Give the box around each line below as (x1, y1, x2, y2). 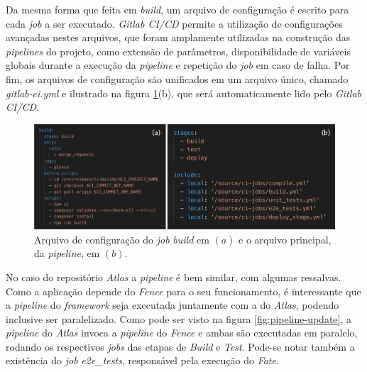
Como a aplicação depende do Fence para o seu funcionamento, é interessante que (6, 283, 361, 298)
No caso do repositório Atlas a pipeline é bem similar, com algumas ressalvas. (6, 269, 341, 284)
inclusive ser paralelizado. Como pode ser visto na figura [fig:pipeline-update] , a (6, 311, 352, 326)
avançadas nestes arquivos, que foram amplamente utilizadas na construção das (6, 30, 351, 45)
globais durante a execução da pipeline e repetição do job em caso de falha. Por (6, 58, 350, 72)
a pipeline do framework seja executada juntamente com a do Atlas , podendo (6, 297, 339, 312)
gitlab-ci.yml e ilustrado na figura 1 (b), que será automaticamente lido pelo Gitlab (6, 85, 361, 100)
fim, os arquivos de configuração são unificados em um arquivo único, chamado (6, 71, 349, 86)
